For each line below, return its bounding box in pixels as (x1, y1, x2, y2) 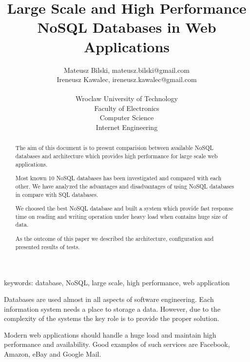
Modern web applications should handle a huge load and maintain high (4, 329, 216, 340)
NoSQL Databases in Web (37, 17, 216, 37)
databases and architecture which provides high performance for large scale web (15, 152, 218, 160)
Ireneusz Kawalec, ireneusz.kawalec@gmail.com (57, 74, 197, 85)
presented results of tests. (15, 242, 80, 251)
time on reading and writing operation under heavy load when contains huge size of (15, 212, 228, 220)
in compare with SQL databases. (15, 190, 98, 198)
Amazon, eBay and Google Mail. (4, 348, 101, 359)
